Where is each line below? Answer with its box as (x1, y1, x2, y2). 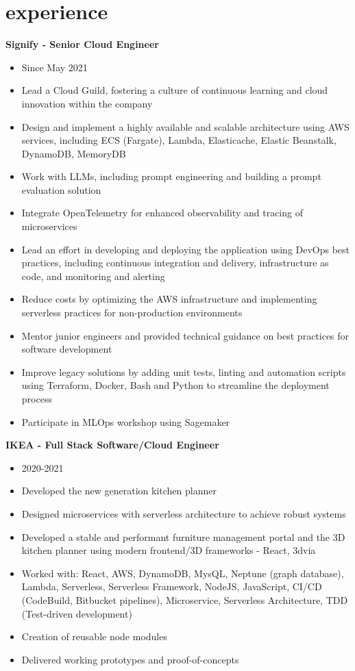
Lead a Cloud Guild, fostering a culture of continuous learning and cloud (21, 83, 328, 97)
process (21, 392, 52, 405)
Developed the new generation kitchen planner (21, 483, 217, 498)
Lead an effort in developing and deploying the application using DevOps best (21, 242, 350, 256)
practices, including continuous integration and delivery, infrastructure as (21, 255, 329, 270)
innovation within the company (21, 96, 153, 110)
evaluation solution (21, 182, 101, 197)
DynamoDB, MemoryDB (21, 146, 126, 160)
